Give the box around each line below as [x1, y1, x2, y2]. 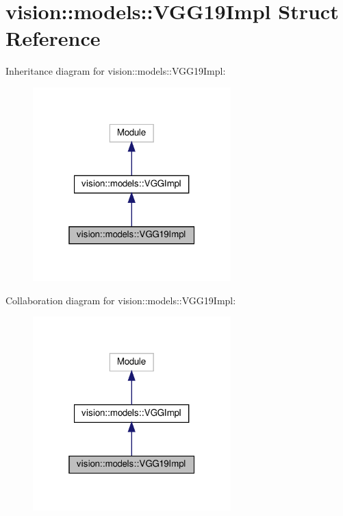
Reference [5, 24, 101, 52]
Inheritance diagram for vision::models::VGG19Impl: [5, 64, 226, 78]
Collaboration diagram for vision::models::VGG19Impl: [5, 293, 236, 307]
